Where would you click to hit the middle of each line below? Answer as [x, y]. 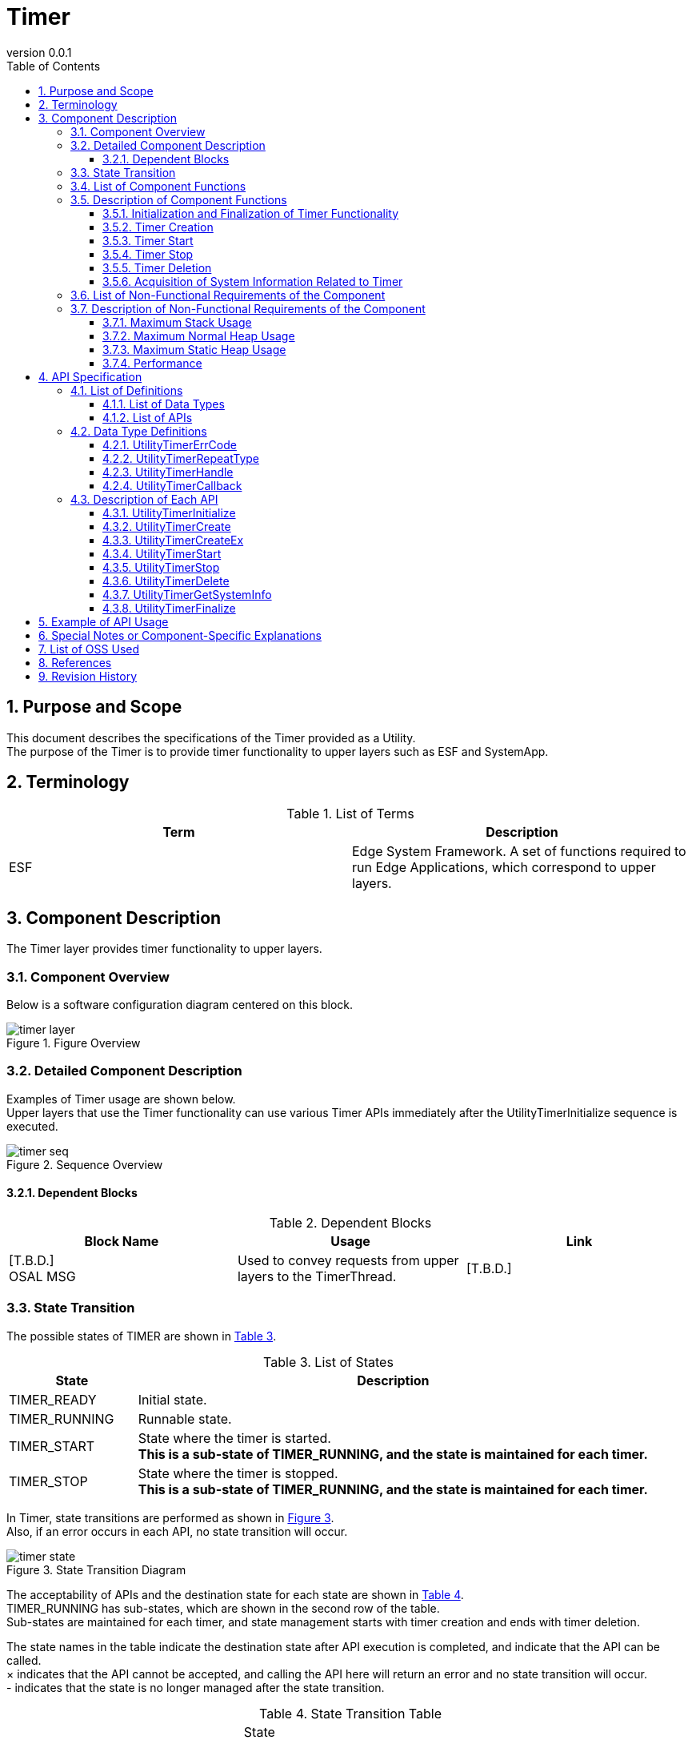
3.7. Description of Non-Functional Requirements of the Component [248, 308]
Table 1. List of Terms [350, 814]
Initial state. [172, 1399]
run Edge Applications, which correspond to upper [504, 868]
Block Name [122, 1241]
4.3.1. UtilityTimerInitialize [169, 512]
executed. [32, 1126]
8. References [75, 662]
